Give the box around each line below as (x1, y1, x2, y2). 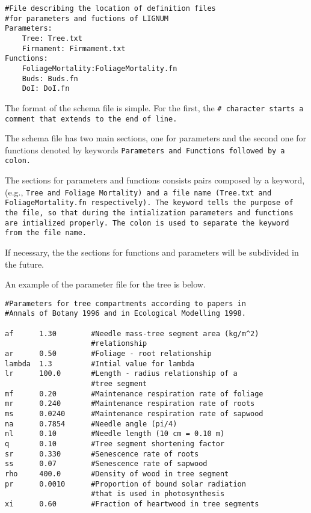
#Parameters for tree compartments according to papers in (5, 299, 246, 308)
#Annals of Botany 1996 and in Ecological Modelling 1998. (5, 309, 246, 318)
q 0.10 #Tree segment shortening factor (5, 439, 225, 448)
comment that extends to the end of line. (5, 114, 177, 123)
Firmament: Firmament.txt (22, 44, 126, 53)
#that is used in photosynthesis (91, 490, 225, 499)
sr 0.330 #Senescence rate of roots (5, 449, 199, 458)
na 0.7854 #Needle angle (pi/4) (5, 419, 177, 428)
